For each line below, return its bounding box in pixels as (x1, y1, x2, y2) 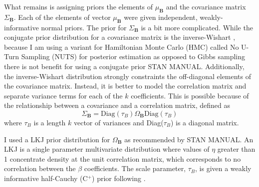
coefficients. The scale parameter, (84, 163, 186, 174)
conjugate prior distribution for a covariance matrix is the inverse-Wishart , (4, 32, 236, 42)
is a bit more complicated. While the (141, 22, 253, 32)
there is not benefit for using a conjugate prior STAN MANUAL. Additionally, (4, 61, 245, 71)
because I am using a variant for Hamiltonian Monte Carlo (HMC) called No (4, 41, 239, 52)
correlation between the (4, 163, 76, 174)
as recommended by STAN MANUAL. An (124, 134, 254, 144)
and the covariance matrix (166, 1, 246, 11)
